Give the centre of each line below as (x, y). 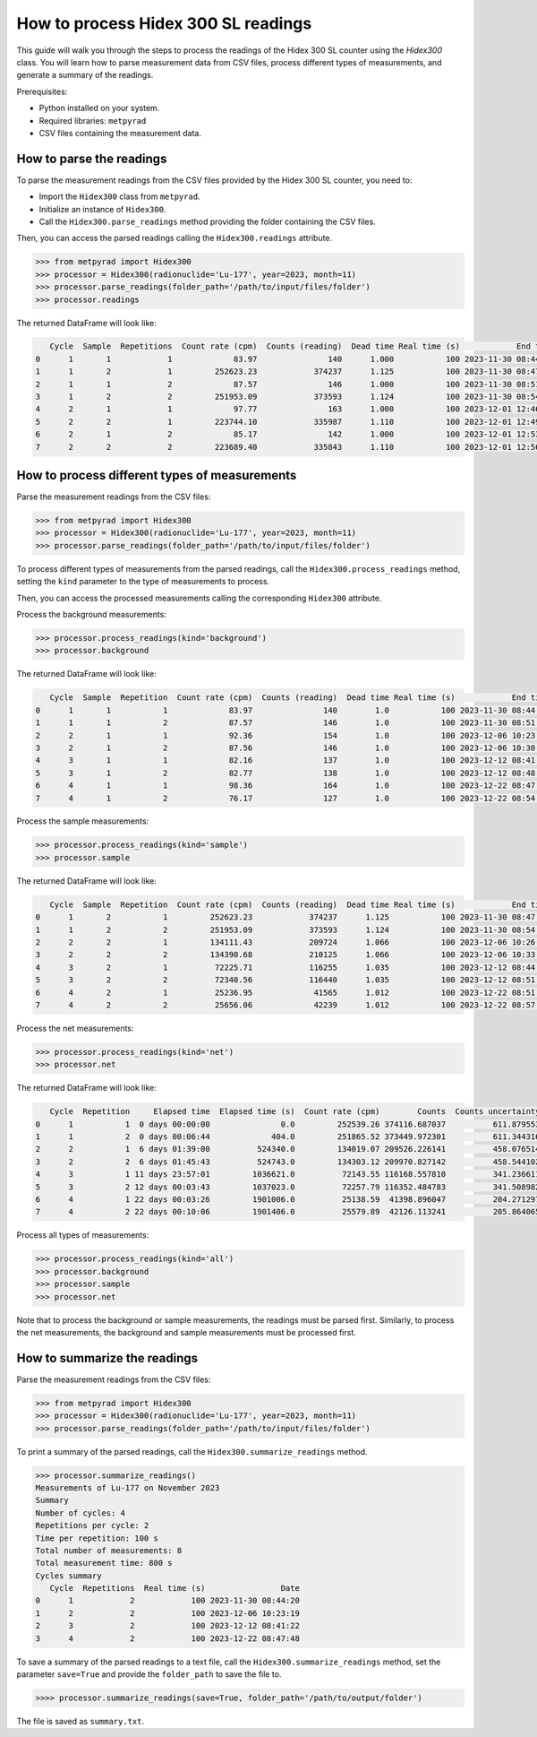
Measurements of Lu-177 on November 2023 (128, 1487)
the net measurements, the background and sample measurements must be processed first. (187, 1332)
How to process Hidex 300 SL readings (164, 23)
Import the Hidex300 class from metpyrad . (119, 196)
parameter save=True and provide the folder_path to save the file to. (149, 1674)
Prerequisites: (42, 91)
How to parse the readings (92, 158)
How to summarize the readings (107, 1358)
